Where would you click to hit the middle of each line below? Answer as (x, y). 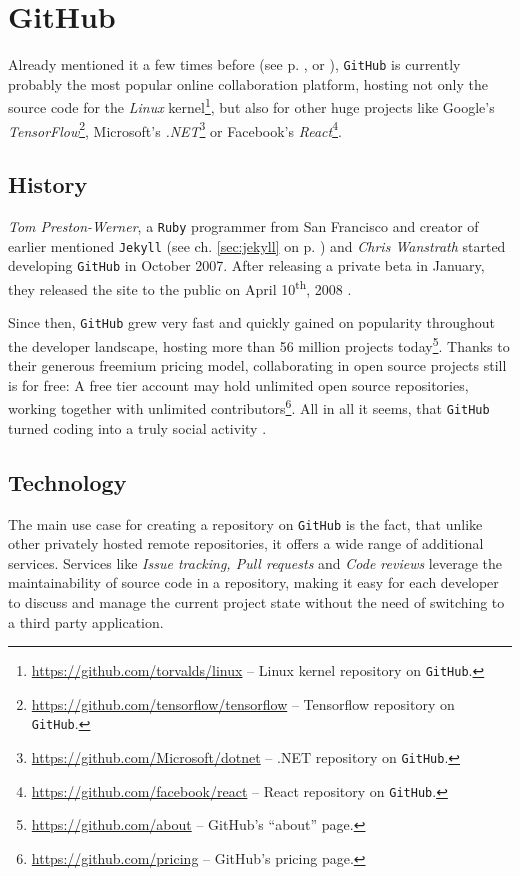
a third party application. (86, 621)
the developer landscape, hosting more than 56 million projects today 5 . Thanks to (259, 344)
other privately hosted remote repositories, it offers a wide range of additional (246, 543)
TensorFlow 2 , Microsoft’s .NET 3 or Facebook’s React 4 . (175, 129)
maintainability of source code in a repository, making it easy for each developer (253, 582)
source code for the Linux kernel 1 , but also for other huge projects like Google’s (251, 106)
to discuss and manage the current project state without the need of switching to (256, 601)
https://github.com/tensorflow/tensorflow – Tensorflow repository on (243, 703)
